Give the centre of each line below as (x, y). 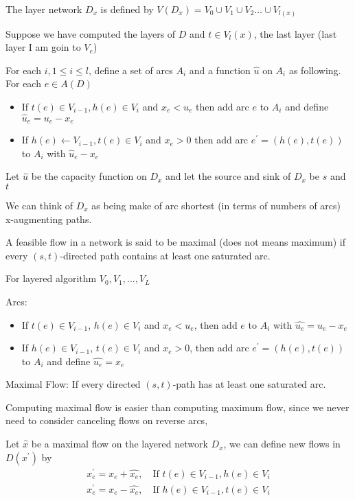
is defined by (127, 9)
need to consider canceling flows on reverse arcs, (107, 420)
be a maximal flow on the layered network (119, 444)
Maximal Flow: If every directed (73, 384)
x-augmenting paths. (49, 219)
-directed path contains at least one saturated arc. (165, 255)
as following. (315, 70)
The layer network (44, 9)
